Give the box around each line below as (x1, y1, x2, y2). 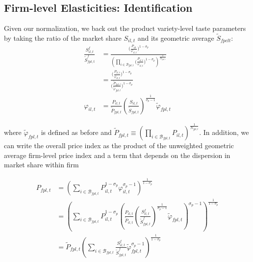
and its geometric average (137, 33, 214, 43)
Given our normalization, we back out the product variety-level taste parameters (4, 23, 246, 33)
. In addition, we (199, 127, 249, 137)
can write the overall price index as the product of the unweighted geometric (4, 140, 234, 151)
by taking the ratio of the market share (4, 33, 122, 43)
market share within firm (4, 159, 79, 170)
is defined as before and (41, 127, 112, 137)
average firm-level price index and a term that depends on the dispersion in (4, 150, 230, 160)
